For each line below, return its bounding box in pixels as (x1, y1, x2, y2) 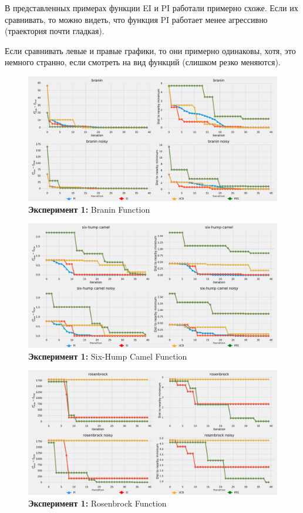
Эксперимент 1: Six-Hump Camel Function (28, 350, 187, 362)
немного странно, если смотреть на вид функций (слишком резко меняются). (5, 56, 281, 68)
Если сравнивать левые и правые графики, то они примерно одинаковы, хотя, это (5, 44, 296, 56)
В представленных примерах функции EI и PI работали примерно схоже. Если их (5, 2, 298, 14)
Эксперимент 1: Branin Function (28, 203, 150, 215)
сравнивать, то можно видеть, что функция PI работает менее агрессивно (5, 13, 268, 25)
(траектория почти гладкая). (5, 25, 105, 37)
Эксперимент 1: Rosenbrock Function (28, 497, 167, 509)
